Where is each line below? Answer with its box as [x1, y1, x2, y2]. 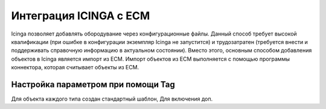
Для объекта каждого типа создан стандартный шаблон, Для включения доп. [11, 95, 213, 102]
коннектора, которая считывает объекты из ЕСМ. [11, 64, 139, 71]
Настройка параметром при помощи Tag [11, 79, 175, 90]
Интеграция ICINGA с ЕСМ [11, 9, 150, 22]
